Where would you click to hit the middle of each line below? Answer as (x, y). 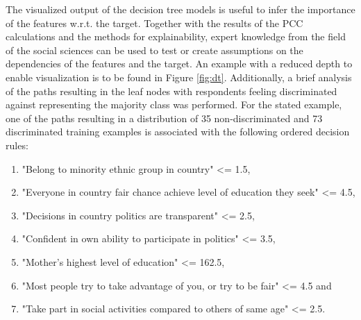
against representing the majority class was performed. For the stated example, (174, 104)
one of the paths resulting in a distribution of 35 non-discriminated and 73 (164, 118)
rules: (17, 145)
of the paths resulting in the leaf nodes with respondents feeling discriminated (171, 91)
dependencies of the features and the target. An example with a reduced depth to (179, 64)
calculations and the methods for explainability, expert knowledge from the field (176, 36)
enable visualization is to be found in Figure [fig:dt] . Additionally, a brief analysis (179, 77)
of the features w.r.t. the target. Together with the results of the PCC (154, 23)
